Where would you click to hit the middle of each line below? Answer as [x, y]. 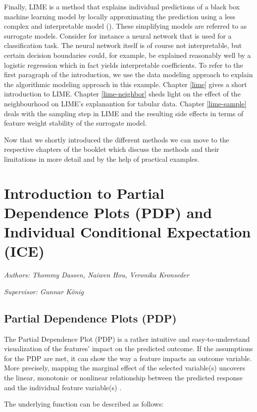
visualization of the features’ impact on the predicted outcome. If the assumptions [128, 348]
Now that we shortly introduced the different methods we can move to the [117, 139]
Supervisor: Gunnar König [44, 291]
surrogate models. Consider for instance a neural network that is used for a [118, 35]
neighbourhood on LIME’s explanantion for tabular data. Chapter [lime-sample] [125, 103]
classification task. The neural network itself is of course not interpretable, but [123, 45]
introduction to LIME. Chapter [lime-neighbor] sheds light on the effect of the [122, 94]
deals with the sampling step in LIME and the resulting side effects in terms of [124, 113]
